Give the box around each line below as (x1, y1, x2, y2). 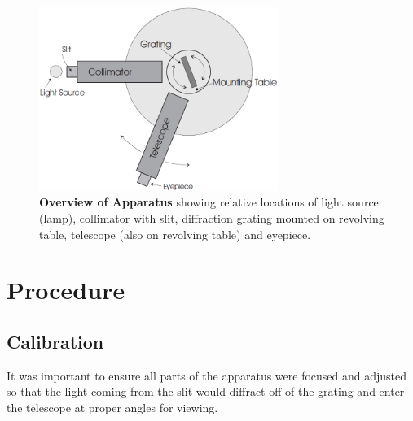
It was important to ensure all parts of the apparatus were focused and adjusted (7, 367, 407, 384)
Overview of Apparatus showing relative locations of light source (39, 193, 379, 210)
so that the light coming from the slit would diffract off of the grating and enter (7, 383, 405, 400)
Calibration (7, 328, 104, 354)
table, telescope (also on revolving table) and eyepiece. (39, 225, 311, 242)
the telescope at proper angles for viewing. (7, 398, 218, 415)
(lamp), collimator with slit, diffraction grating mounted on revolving (39, 209, 384, 226)
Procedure (7, 273, 125, 306)
